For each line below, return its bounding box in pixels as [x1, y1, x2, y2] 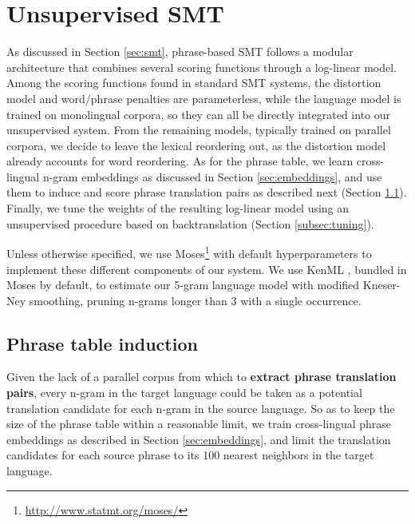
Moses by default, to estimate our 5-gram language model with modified [6, 276, 360, 293]
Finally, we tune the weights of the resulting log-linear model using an [6, 200, 350, 216]
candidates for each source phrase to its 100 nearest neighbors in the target [6, 447, 374, 463]
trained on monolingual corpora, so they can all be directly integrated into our [6, 105, 391, 122]
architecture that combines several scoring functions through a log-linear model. [6, 58, 397, 75]
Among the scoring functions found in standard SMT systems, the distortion [6, 74, 381, 91]
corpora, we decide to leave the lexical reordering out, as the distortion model [6, 137, 386, 153]
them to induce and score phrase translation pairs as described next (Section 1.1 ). [6, 184, 407, 200]
